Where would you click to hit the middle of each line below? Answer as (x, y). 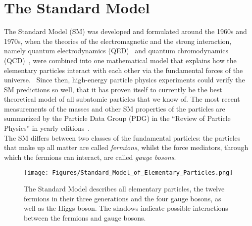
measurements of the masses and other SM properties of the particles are (115, 108)
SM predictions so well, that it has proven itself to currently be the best (113, 89)
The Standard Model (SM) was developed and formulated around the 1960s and (126, 31)
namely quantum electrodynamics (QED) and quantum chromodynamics (116, 51)
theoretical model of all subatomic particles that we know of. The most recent (122, 99)
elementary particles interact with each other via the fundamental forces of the (124, 70)
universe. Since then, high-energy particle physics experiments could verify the (125, 80)
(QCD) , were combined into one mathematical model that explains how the (120, 60)
